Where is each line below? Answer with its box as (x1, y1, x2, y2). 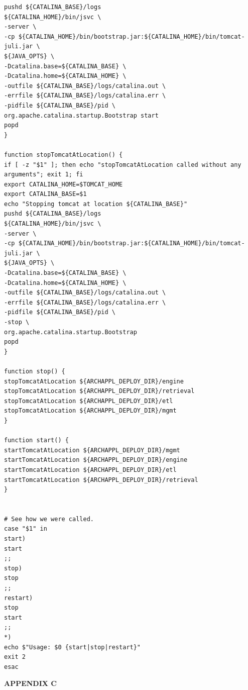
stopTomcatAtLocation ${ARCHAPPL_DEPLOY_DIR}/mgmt (4, 407, 177, 415)
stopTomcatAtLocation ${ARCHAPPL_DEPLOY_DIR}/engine (4, 377, 184, 385)
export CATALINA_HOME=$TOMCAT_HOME (4, 180, 123, 188)
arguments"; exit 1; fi (4, 171, 83, 178)
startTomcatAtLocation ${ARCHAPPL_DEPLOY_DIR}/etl (4, 466, 177, 473)
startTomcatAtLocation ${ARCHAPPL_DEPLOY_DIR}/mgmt (4, 446, 180, 454)
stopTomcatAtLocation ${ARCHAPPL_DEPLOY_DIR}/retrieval (4, 387, 195, 395)
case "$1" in (4, 525, 47, 533)
